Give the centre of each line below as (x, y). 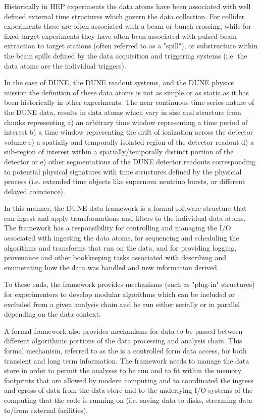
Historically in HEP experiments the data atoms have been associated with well (127, 6)
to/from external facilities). (46, 410)
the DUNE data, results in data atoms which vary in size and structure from (123, 112)
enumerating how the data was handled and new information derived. (112, 267)
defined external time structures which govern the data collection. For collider (124, 16)
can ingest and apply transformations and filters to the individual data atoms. (125, 218)
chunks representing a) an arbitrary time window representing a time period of (126, 122)
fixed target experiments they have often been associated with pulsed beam (120, 36)
